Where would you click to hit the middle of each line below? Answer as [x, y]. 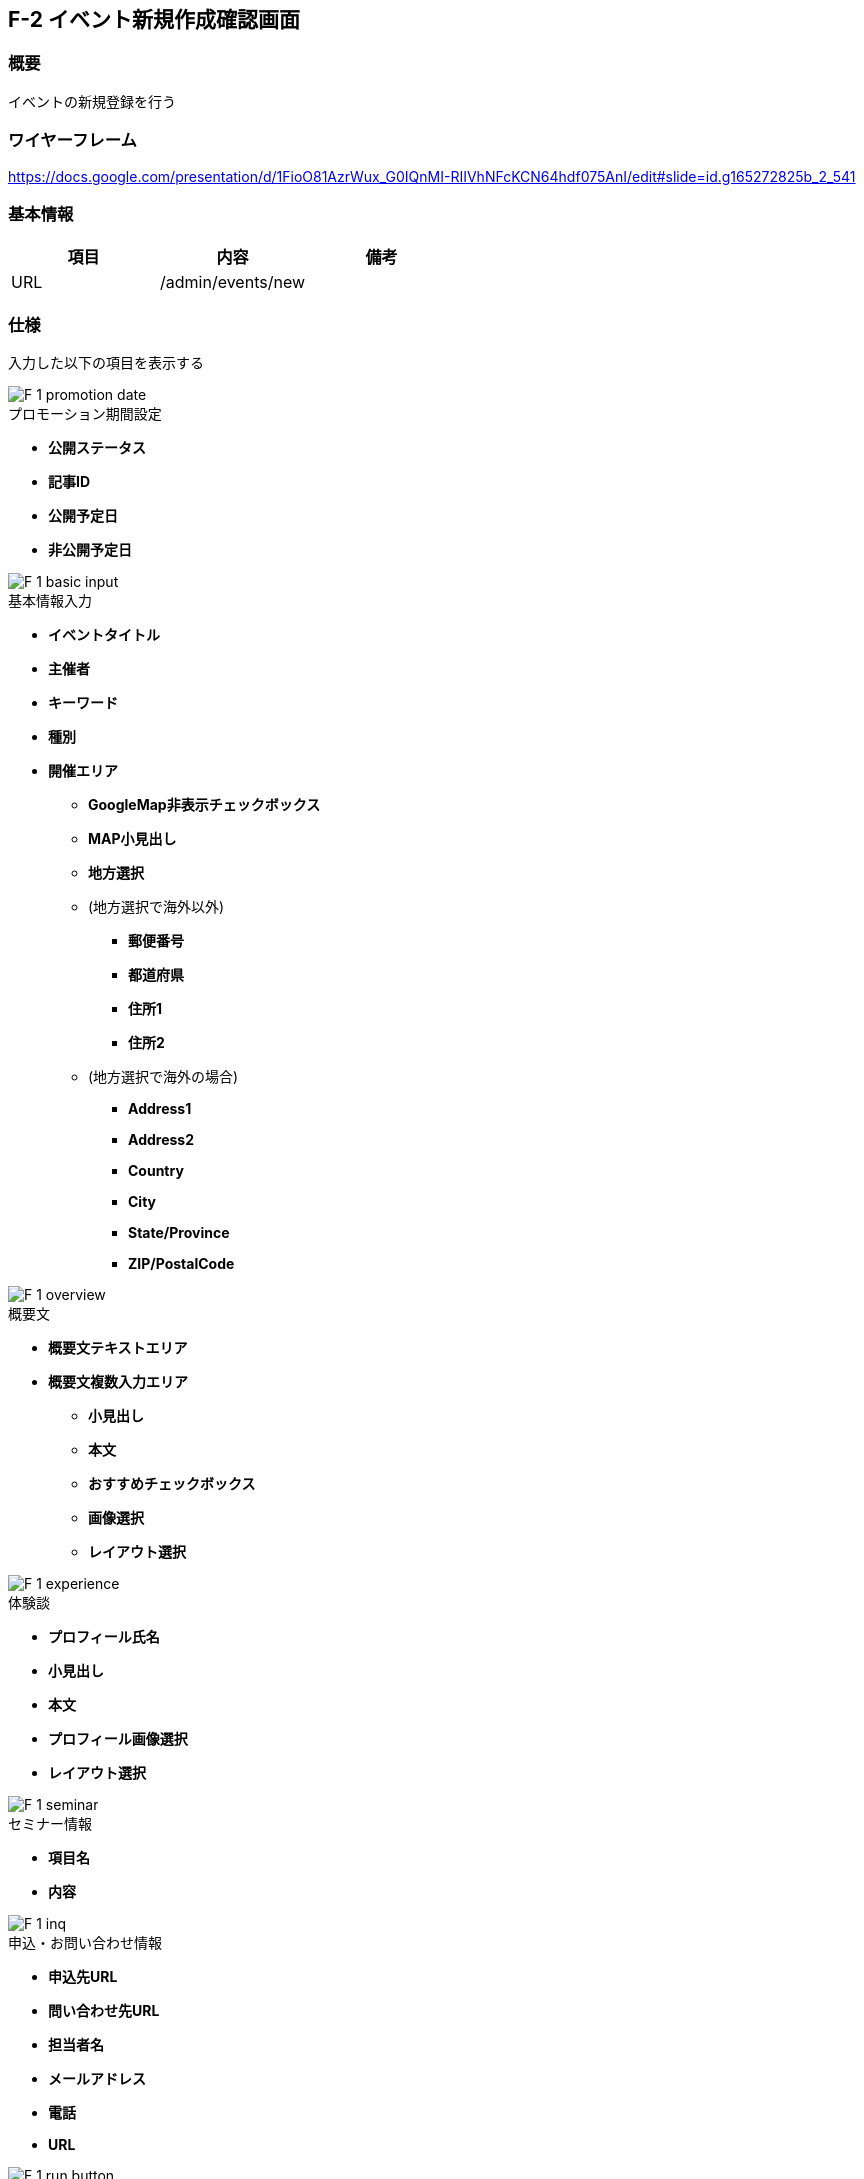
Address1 [160, 1109]
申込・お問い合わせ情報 [85, 1943]
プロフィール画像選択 [118, 1739]
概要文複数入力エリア [118, 1382]
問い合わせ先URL [104, 2011]
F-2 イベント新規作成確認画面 [154, 19]
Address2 [161, 1140]
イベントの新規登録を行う [92, 101]
